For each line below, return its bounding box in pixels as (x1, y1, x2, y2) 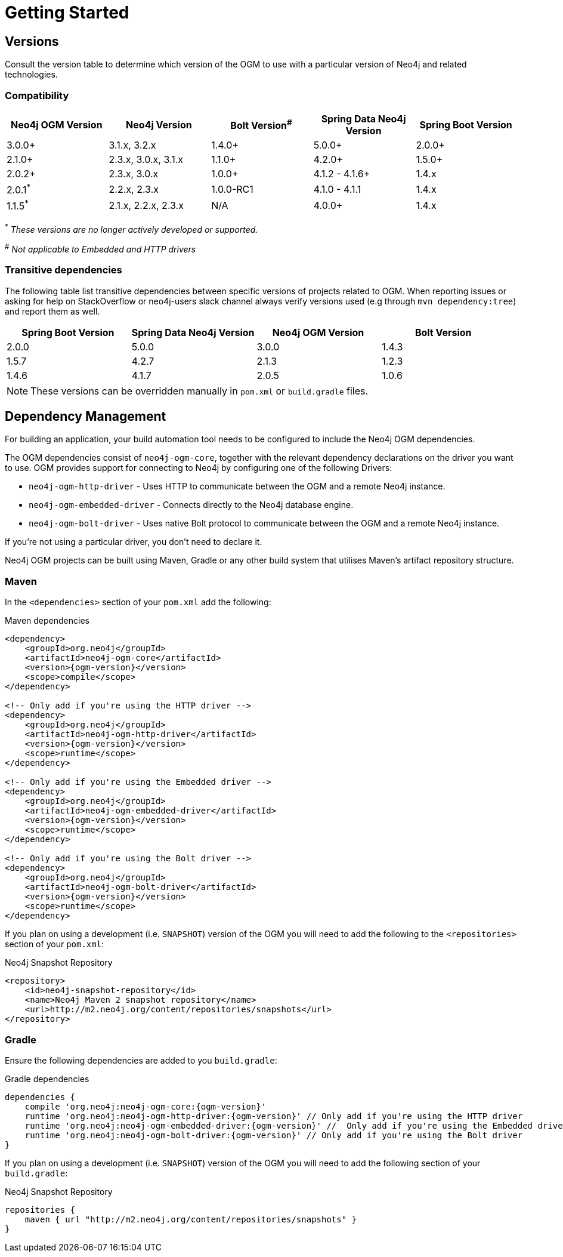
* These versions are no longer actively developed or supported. (5, 222, 258, 235)
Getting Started (5, 2, 129, 23)
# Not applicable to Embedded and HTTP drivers (5, 242, 196, 254)
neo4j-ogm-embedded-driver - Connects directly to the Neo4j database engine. (29, 500, 354, 510)
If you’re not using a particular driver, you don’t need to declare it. (5, 537, 262, 547)
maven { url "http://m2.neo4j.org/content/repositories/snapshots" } (24, 1214, 357, 1224)
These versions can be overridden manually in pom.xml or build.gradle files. (30, 384, 369, 397)
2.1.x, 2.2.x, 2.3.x (109, 199, 184, 211)
